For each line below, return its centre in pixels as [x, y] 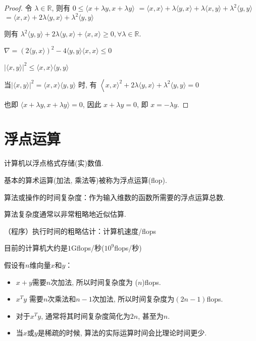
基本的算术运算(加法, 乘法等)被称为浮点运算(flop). [86, 180]
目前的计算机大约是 [36, 248]
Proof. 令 [18, 8]
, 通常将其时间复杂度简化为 [86, 315]
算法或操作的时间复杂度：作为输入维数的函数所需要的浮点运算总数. [115, 197]
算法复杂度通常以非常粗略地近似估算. [65, 214]
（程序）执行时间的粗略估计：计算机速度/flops [80, 231]
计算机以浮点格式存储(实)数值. [54, 163]
